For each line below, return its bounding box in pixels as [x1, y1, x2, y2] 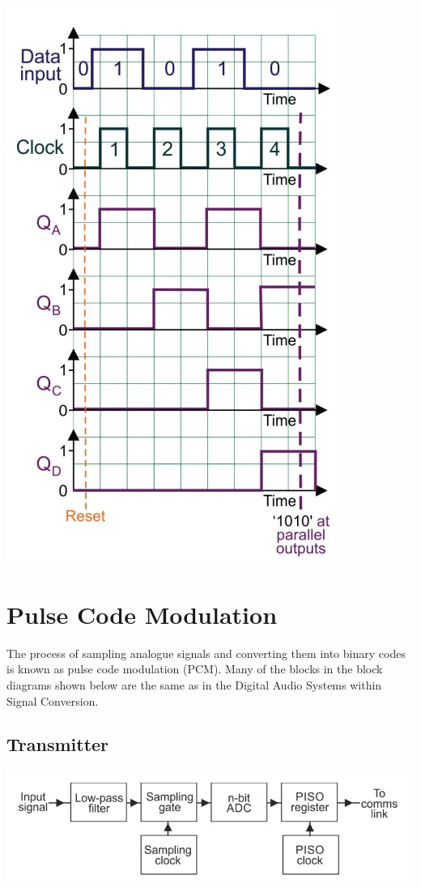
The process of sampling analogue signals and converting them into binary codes [6, 644, 406, 661]
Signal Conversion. [6, 692, 99, 709]
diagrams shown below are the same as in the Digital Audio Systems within [6, 676, 382, 693]
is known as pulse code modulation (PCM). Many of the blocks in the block [6, 660, 383, 677]
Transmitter [6, 732, 109, 757]
